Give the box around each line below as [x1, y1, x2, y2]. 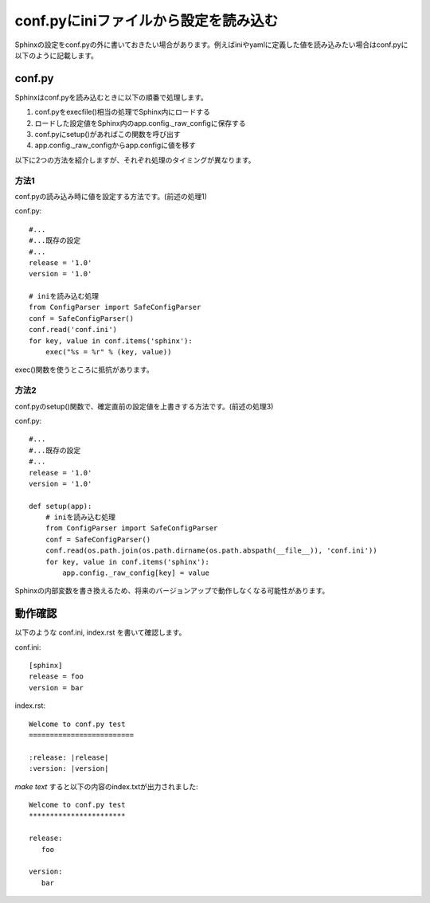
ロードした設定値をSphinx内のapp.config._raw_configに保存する [34, 118, 246, 127]
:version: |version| [29, 764, 109, 773]
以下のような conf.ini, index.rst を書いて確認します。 [14, 627, 186, 637]
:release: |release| [29, 752, 109, 762]
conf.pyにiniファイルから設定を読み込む [14, 12, 279, 29]
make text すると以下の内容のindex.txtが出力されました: [14, 781, 198, 792]
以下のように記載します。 [14, 50, 99, 60]
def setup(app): [29, 502, 92, 510]
